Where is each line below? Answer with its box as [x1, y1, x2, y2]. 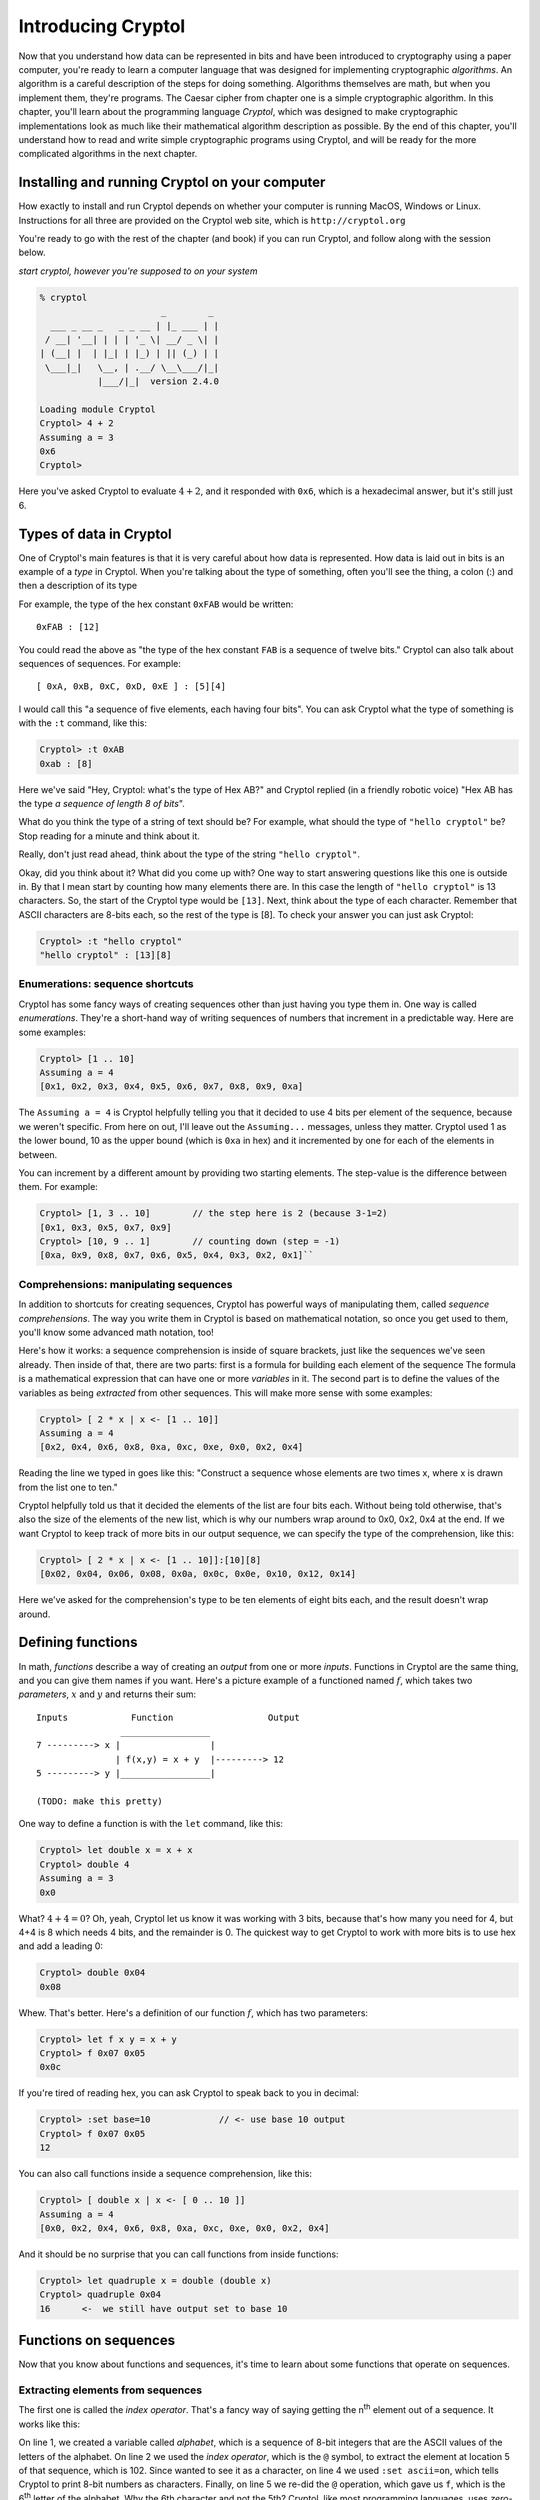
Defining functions [18, 1634, 138, 1651]
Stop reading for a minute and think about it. [18, 830, 200, 842]
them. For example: [18, 1181, 99, 1193]
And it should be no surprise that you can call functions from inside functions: [18, 2248, 339, 2260]
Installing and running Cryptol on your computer [18, 174, 326, 191]
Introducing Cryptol [18, 15, 186, 37]
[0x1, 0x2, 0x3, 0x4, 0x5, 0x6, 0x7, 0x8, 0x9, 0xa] [39, 1081, 304, 1092]
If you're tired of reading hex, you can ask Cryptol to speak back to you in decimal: [18, 2087, 359, 2099]
